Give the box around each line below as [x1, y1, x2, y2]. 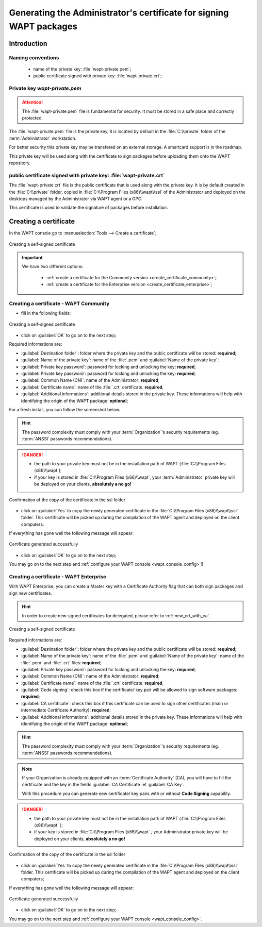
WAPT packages [9, 21, 78, 32]
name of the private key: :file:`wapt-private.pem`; [33, 66, 131, 72]
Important [22, 255, 43, 260]
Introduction [9, 39, 48, 48]
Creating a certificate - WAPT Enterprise [9, 573, 107, 580]
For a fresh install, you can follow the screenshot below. [9, 407, 121, 412]
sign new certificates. [9, 590, 52, 596]
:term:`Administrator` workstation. [9, 135, 77, 141]
